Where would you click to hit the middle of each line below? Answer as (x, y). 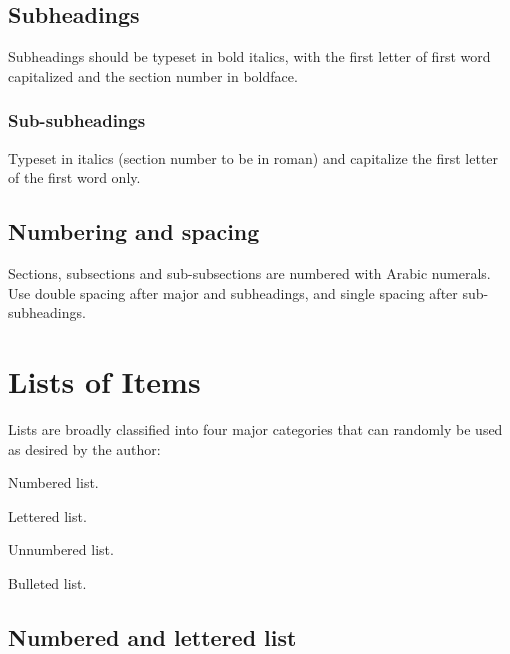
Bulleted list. (47, 582)
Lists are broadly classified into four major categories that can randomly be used (255, 428)
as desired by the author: (84, 448)
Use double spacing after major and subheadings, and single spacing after (233, 292)
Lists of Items (104, 380)
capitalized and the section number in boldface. (153, 75)
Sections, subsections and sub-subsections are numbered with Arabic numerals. (249, 273)
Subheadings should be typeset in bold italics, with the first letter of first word (249, 56)
